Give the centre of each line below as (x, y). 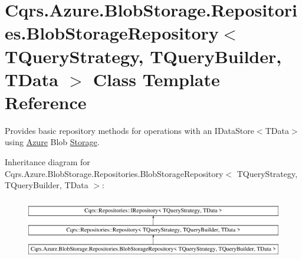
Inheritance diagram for (47, 162)
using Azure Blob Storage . (52, 142)
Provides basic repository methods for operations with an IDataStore (129, 130)
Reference (46, 102)
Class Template (156, 79)
